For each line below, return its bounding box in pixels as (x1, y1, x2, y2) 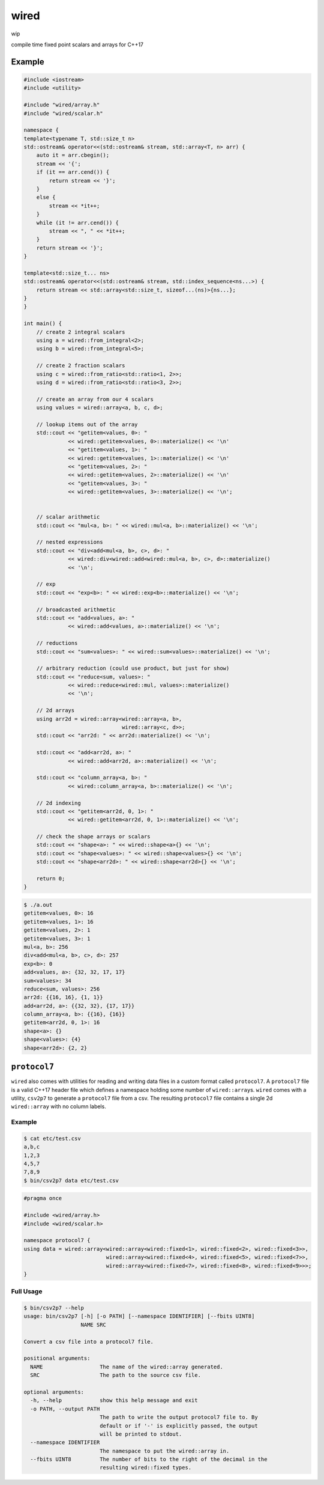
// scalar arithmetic (36, 514, 100, 520)
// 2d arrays (36, 707, 75, 714)
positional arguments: (23, 1355, 91, 1362)
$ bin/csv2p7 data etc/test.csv (23, 1177, 119, 1184)
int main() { (23, 320, 62, 327)
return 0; (36, 875, 65, 882)
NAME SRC (80, 1321, 106, 1328)
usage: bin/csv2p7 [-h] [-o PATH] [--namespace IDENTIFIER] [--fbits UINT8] (23, 1313, 255, 1320)
